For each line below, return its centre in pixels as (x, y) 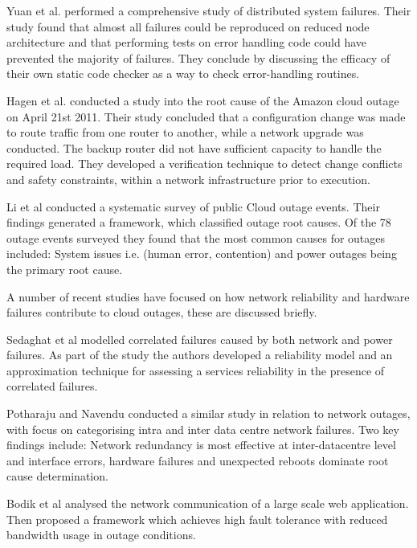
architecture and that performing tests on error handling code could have (187, 42)
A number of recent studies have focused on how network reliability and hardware (208, 296)
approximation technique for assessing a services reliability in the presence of (196, 370)
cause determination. (57, 476)
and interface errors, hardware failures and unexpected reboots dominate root (198, 460)
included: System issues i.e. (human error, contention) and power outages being (202, 254)
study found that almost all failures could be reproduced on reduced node (188, 26)
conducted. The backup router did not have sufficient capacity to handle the (194, 147)
